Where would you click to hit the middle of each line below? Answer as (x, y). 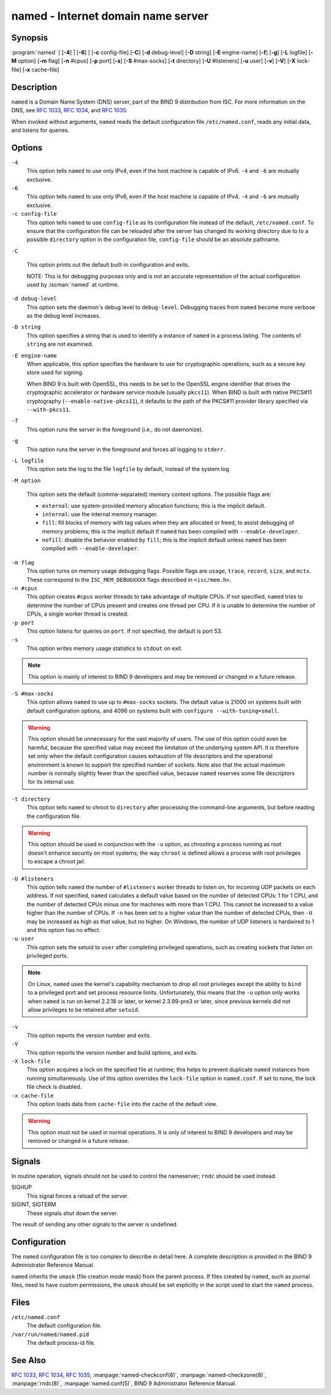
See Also (29, 1360)
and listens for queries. (40, 130)
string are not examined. (60, 344)
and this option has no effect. (64, 930)
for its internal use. (51, 782)
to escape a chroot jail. (57, 862)
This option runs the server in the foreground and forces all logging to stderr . (126, 449)
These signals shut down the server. (73, 1213)
